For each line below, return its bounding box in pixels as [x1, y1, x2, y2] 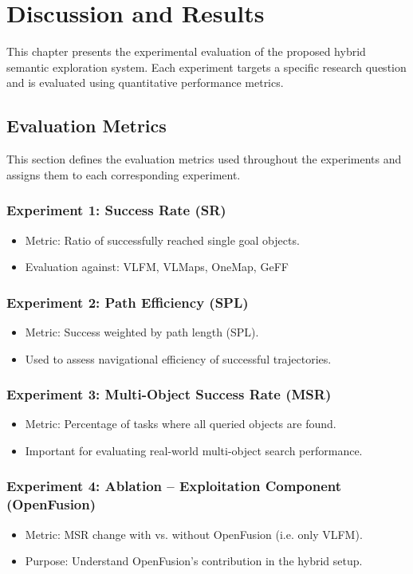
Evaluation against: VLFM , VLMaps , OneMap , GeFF [25, 258, 289, 275]
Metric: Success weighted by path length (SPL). [25, 323, 259, 340]
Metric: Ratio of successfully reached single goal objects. [25, 231, 300, 248]
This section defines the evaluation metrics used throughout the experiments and [6, 151, 402, 167]
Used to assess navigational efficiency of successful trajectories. [25, 350, 332, 367]
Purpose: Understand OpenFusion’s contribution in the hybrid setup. [25, 552, 363, 569]
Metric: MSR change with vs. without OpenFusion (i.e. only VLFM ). [25, 525, 363, 542]
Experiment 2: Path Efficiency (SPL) [6, 292, 249, 312]
